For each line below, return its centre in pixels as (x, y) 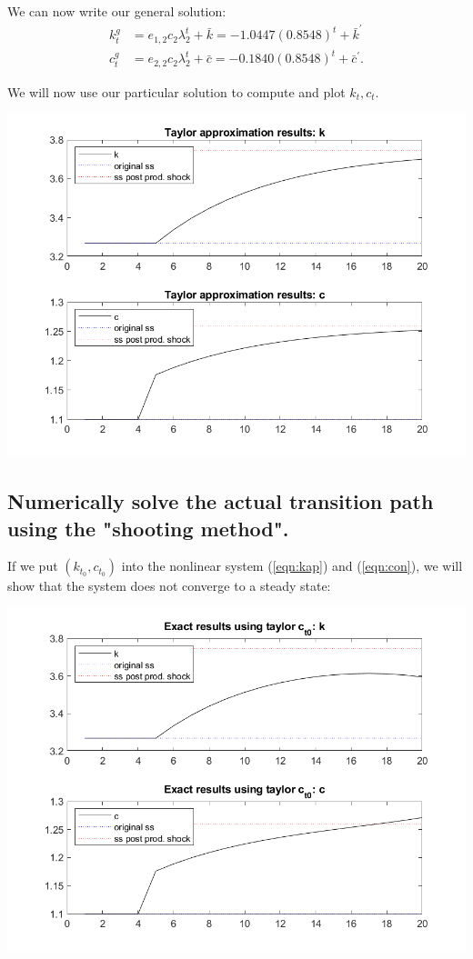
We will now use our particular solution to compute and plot (176, 91)
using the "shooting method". (148, 528)
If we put (33, 566)
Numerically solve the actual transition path (221, 501)
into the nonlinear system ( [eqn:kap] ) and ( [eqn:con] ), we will (292, 566)
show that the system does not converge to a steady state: (169, 586)
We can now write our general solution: (117, 11)
